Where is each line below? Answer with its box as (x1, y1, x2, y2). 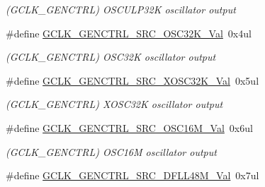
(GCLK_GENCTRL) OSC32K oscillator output (6, 49, 216, 64)
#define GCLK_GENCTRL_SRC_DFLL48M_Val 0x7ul (6, 168, 259, 183)
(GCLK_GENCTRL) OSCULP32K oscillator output (6, 2, 236, 16)
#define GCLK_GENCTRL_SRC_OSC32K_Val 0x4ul (6, 25, 252, 40)
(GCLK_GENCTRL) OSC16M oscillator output (6, 144, 217, 159)
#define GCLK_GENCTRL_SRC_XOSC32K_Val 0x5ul (6, 73, 259, 88)
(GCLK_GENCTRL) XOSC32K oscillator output (6, 97, 223, 111)
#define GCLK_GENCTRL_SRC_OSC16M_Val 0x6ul (6, 120, 253, 135)
